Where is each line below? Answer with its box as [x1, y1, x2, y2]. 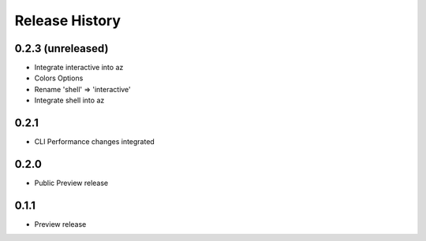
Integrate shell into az [34, 95, 105, 106]
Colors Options [34, 73, 84, 83]
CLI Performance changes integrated [34, 137, 155, 146]
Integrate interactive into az [34, 63, 124, 72]
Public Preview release [34, 178, 109, 188]
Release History [14, 12, 121, 29]
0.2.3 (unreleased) [14, 42, 109, 55]
